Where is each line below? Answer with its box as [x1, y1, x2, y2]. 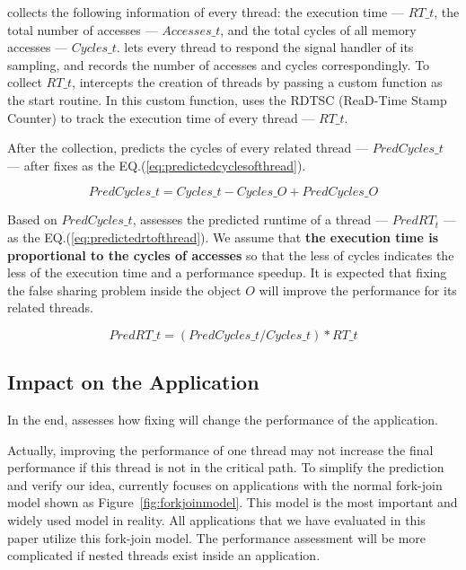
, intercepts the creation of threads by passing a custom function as [72, 73, 443, 92]
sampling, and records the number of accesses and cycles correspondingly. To [7, 55, 430, 74]
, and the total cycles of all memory [220, 20, 417, 39]
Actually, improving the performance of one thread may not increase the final [7, 440, 434, 459]
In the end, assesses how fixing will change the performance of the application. [7, 410, 438, 429]
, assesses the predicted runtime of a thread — [132, 210, 389, 229]
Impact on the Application [7, 368, 259, 396]
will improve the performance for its [259, 280, 457, 299]
